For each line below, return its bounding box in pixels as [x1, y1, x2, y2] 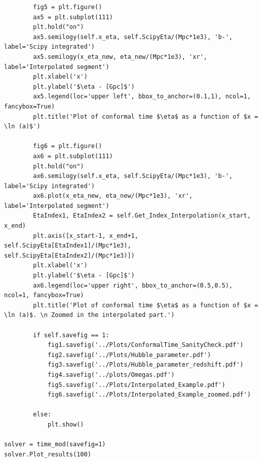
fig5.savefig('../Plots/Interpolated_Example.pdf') [47, 381, 226, 388]
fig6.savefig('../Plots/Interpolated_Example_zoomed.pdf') [47, 391, 251, 399]
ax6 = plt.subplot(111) [33, 152, 113, 160]
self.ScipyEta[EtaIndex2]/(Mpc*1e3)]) [4, 252, 135, 259]
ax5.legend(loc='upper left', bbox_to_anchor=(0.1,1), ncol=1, [33, 93, 251, 100]
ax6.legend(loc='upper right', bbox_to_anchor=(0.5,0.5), [33, 281, 233, 289]
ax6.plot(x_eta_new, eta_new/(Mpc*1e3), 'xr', [33, 192, 193, 200]
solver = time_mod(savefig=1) [4, 441, 106, 448]
